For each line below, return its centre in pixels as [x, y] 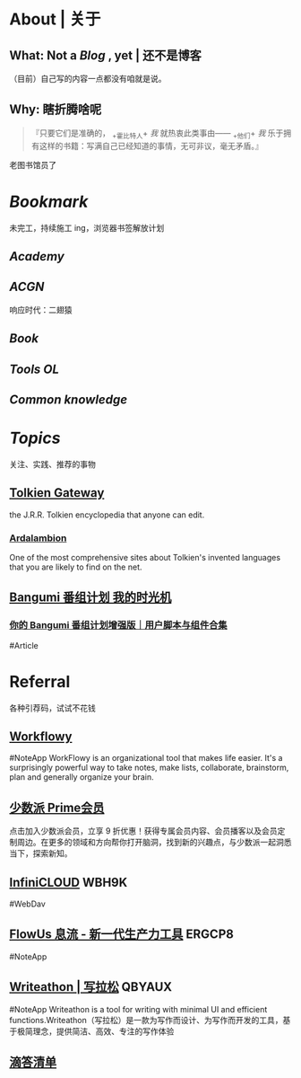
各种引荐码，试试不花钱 [52, 708]
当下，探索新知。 [41, 853]
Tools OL [34, 369]
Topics [35, 438]
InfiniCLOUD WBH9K [69, 882]
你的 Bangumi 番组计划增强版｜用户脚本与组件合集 [118, 625]
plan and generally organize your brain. [82, 777]
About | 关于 [55, 19]
